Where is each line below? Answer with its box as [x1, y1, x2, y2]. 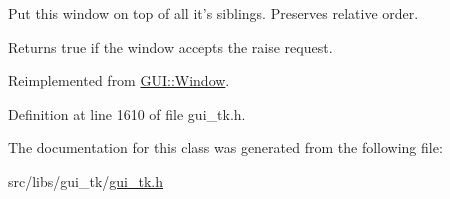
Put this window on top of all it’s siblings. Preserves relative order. [8, 3, 419, 23]
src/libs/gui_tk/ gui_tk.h [8, 170, 164, 191]
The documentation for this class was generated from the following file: [8, 137, 443, 158]
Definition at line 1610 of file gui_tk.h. [8, 103, 246, 124]
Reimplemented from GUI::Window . [8, 70, 230, 91]
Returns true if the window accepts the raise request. [8, 36, 333, 57]
